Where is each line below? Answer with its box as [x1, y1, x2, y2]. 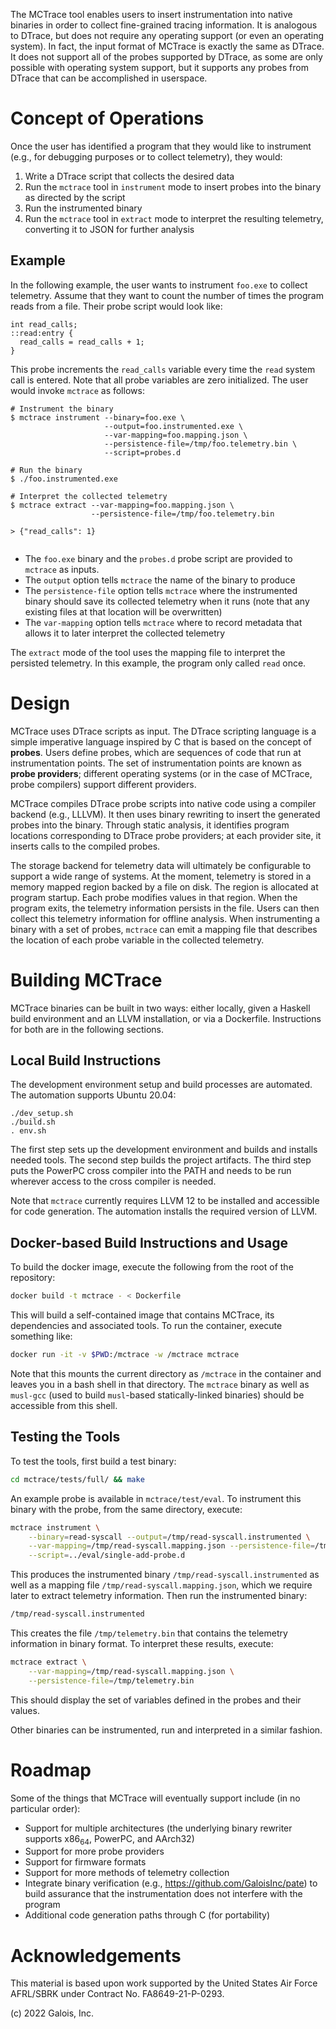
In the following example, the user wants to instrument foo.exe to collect [10, 279, 308, 291]
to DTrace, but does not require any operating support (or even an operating [10, 30, 325, 41]
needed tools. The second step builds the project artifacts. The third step [10, 1154, 312, 1166]
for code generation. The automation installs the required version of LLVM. [10, 1205, 318, 1218]
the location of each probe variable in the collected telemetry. [10, 934, 265, 946]
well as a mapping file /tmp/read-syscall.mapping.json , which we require [10, 1579, 313, 1591]
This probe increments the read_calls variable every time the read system [10, 363, 316, 375]
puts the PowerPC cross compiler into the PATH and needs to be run [10, 1165, 292, 1177]
